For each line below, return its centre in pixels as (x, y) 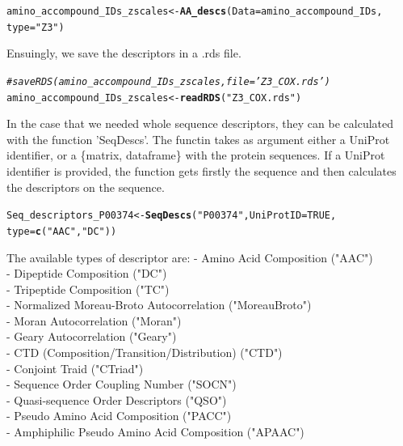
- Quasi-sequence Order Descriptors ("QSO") (117, 399)
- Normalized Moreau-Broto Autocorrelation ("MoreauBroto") (159, 305)
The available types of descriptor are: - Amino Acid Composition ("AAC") (190, 257)
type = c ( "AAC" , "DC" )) (62, 231)
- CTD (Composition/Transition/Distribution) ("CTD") (145, 353)
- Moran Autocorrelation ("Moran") (94, 320)
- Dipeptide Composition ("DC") (87, 273)
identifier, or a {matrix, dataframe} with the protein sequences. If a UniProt (196, 155)
